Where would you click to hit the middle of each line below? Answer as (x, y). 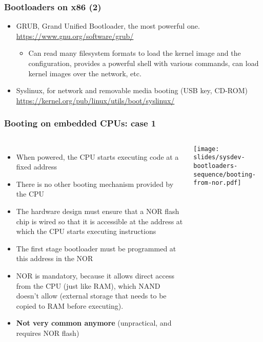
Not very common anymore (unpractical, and (94, 323)
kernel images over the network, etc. (85, 73)
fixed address (36, 167)
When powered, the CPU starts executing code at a (97, 156)
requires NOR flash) (48, 333)
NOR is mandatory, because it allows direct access (95, 275)
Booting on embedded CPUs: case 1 (80, 123)
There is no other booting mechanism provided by (95, 184)
